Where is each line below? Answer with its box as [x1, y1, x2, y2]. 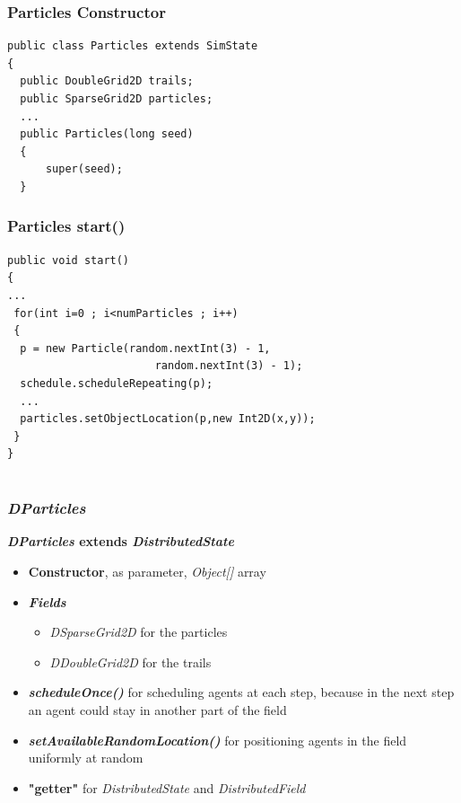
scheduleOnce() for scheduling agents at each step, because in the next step [28, 683, 455, 702]
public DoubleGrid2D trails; [20, 75, 194, 88]
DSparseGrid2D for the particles [49, 622, 228, 641]
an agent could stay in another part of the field [28, 700, 287, 719]
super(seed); [45, 163, 123, 176]
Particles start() [7, 215, 126, 237]
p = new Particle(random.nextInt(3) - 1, [20, 341, 271, 355]
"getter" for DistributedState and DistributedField [28, 778, 306, 797]
